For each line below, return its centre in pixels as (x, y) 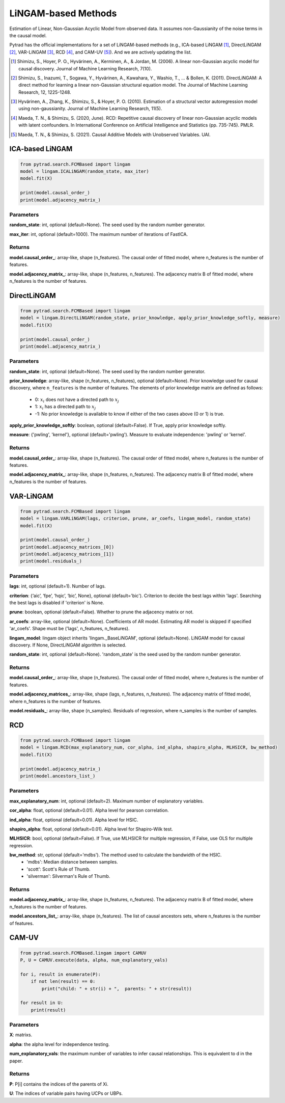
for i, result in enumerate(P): (61, 974)
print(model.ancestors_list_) (58, 776)
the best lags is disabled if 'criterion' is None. (57, 603)
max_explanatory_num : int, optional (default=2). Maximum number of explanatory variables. (107, 801)
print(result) (48, 1010)
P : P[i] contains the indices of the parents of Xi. (59, 1084)
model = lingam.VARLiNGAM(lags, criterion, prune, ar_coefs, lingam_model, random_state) (136, 519)
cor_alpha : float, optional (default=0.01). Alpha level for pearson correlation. (89, 811)
